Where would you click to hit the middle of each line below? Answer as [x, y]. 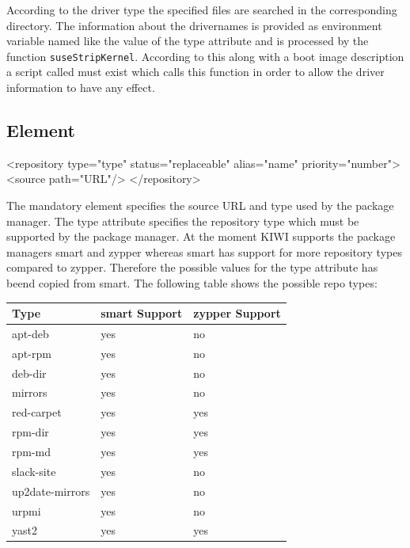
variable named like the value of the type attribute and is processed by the [188, 41]
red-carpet [37, 412]
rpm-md [32, 451]
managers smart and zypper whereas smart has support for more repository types [204, 251]
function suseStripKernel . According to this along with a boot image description [205, 56]
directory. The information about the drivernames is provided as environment [194, 25]
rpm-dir [30, 432]
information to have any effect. [81, 88]
